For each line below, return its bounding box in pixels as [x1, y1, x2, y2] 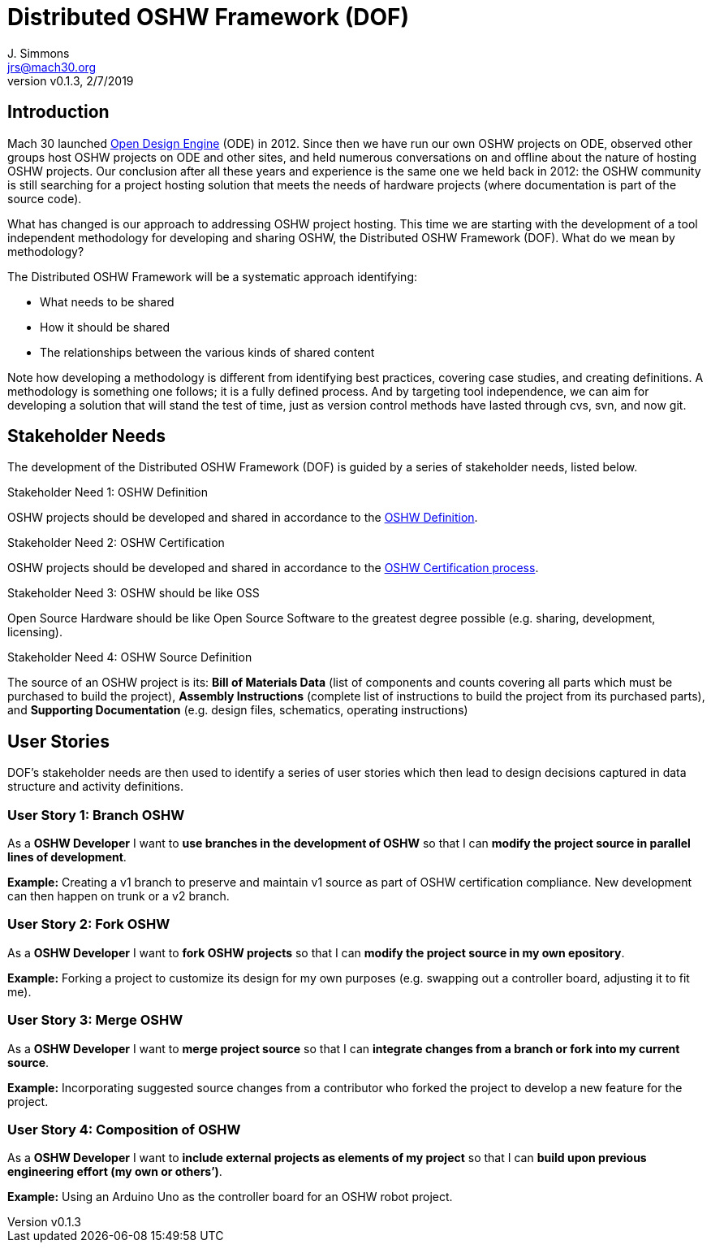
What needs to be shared [40, 294, 175, 309]
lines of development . [7, 850, 127, 865]
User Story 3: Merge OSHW [7, 1012, 183, 1029]
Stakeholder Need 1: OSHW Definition [7, 485, 209, 500]
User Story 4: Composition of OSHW [7, 1121, 241, 1138]
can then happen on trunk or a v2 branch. [7, 889, 230, 904]
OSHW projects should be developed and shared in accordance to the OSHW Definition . [7, 510, 478, 525]
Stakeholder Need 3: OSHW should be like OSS [7, 586, 260, 601]
